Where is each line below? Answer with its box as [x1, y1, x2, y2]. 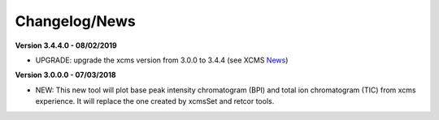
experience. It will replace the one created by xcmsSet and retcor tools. [35, 96, 275, 106]
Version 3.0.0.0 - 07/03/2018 [15, 70, 117, 80]
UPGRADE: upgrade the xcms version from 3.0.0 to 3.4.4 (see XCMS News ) [35, 55, 289, 65]
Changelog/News [15, 12, 136, 30]
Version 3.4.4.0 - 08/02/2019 [15, 41, 117, 50]
